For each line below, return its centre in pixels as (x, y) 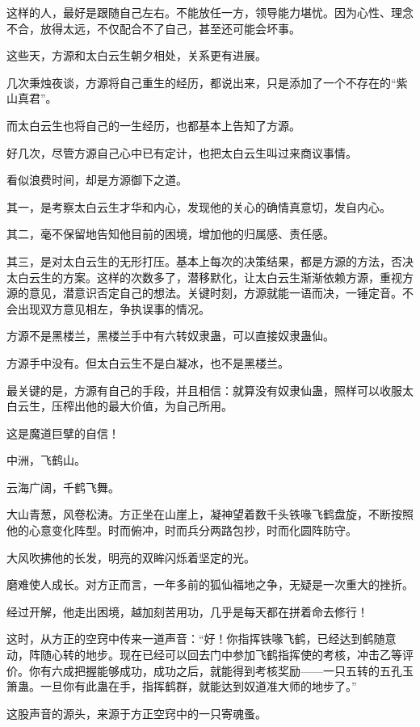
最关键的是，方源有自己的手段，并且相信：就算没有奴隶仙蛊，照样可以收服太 (210, 390)
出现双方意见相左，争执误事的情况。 (113, 308)
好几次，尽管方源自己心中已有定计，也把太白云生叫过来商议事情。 (182, 152)
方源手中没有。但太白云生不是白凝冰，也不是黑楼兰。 (148, 362)
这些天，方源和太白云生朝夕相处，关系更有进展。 (136, 55)
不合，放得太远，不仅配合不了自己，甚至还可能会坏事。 (153, 28)
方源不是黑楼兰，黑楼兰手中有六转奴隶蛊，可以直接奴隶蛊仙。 (170, 336)
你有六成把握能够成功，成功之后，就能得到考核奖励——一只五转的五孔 (215, 670)
